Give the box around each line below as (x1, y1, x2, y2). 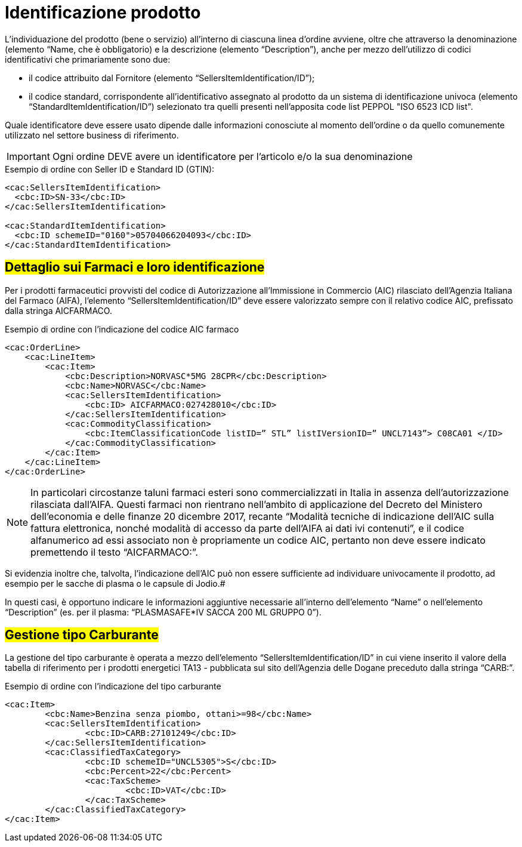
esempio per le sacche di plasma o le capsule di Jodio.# (5, 578, 226, 589)
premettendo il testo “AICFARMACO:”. (30, 546, 198, 558)
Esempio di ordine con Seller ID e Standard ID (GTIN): (5, 164, 215, 174)
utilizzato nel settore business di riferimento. (5, 130, 179, 140)
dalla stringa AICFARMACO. (5, 305, 112, 316)
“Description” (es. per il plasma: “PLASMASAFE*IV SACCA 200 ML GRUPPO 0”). (5, 606, 322, 617)
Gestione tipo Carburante (5, 627, 159, 643)
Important (7, 150, 50, 162)
